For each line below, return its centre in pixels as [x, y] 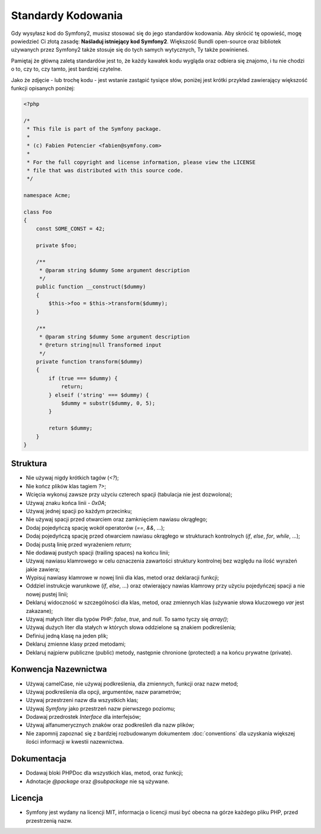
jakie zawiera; [43, 569]
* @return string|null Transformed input [100, 345]
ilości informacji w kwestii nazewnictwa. [75, 742]
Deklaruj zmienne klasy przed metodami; [76, 644]
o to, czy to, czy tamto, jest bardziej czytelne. [67, 69]
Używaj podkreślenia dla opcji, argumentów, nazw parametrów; [103, 691]
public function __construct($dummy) [91, 287]
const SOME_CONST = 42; [70, 228]
